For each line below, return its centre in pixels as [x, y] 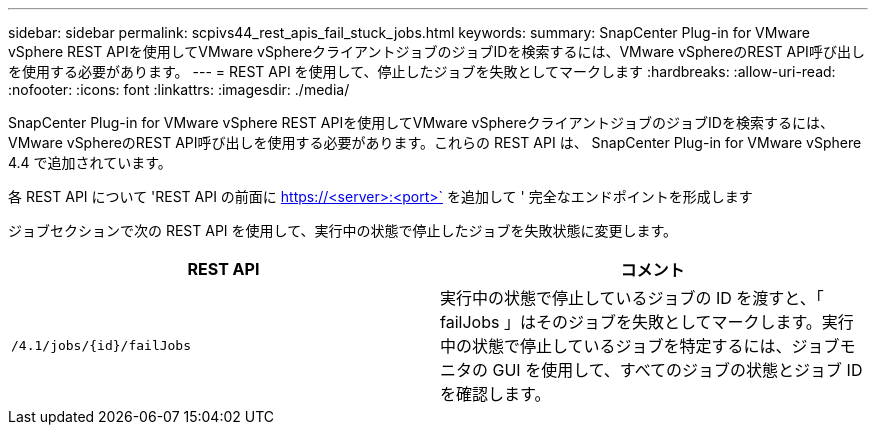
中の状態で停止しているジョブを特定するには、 [616, 346]
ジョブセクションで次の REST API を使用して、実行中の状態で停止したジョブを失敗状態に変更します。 [343, 230]
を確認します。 [495, 394]
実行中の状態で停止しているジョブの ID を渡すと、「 [632, 298]
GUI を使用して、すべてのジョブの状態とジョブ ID [677, 370]
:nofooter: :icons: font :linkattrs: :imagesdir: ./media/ [179, 89]
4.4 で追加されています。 [90, 162]
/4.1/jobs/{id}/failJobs [101, 345]
